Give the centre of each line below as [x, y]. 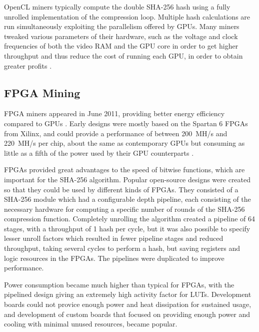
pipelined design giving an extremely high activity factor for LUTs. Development [128, 294]
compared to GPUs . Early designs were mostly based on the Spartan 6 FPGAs [126, 123]
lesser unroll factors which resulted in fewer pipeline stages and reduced [114, 238]
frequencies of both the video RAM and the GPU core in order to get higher [121, 46]
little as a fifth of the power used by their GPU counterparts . [99, 152]
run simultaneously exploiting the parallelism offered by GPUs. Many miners [122, 26]
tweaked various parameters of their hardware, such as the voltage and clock [121, 36]
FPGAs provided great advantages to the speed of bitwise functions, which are [124, 170]
